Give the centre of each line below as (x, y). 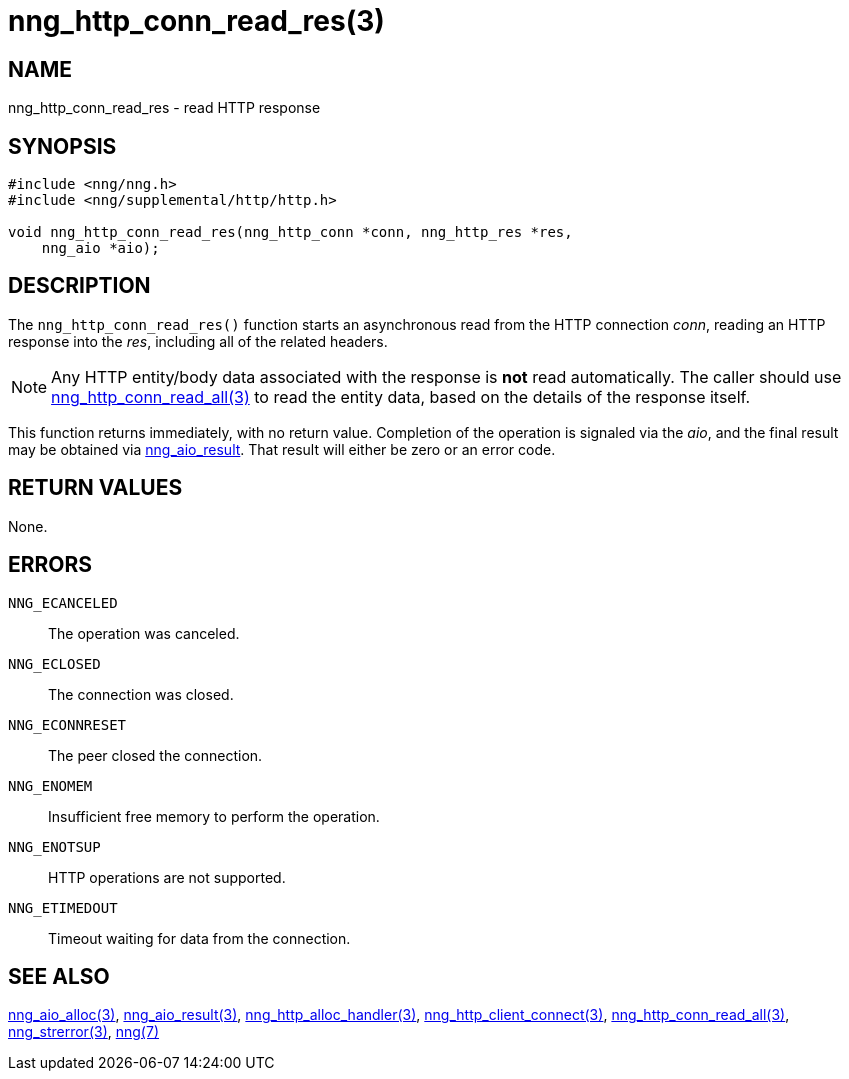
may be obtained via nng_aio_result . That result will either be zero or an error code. (282, 449)
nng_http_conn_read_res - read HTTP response (164, 108)
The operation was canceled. (144, 633)
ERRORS (50, 565)
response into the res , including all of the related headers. (198, 341)
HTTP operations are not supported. (167, 877)
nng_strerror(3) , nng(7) (83, 1032)
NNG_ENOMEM (50, 785)
